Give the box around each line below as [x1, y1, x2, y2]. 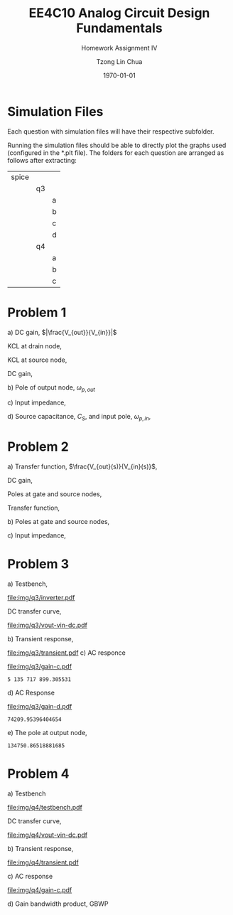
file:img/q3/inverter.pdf [7, 594, 75, 602]
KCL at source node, [7, 355, 67, 364]
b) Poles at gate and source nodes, [7, 518, 110, 526]
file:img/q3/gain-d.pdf [7, 702, 72, 711]
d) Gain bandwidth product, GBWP [7, 899, 109, 908]
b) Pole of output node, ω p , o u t [7, 382, 96, 393]
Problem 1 [7, 304, 67, 321]
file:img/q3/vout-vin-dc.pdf [7, 621, 87, 630]
